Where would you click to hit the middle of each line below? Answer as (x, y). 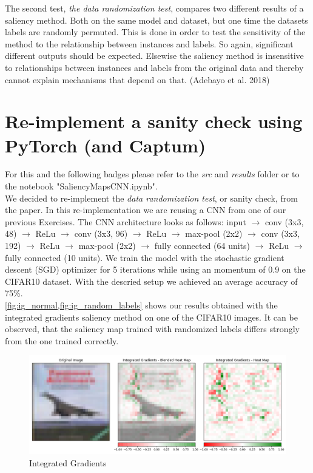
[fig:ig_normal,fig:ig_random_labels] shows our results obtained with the (141, 305)
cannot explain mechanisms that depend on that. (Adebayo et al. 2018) (137, 79)
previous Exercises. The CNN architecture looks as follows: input (126, 221)
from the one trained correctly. (62, 340)
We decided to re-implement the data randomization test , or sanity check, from (151, 198)
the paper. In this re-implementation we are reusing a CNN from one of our (146, 210)
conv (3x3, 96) (101, 233)
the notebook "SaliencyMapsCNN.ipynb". (81, 186)
